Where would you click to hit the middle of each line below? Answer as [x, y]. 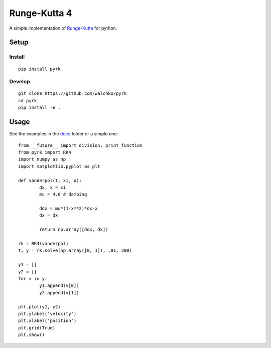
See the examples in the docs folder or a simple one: [63, 134]
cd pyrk [28, 101]
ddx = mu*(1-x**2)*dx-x [69, 209]
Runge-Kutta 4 [41, 13]
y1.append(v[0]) [59, 286]
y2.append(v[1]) [59, 293]
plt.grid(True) [37, 328]
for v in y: [33, 279]
